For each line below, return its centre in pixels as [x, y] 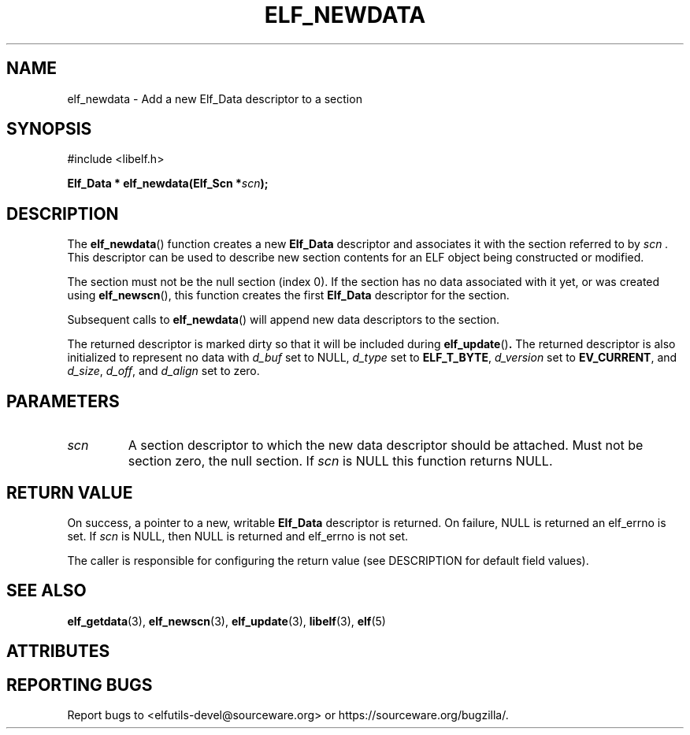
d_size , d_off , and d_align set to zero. [163, 371]
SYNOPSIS [49, 129]
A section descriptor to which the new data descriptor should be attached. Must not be [386, 445]
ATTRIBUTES [58, 651]
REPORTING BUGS [80, 685]
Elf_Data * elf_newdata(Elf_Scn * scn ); [168, 184]
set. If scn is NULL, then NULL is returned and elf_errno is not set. [238, 536]
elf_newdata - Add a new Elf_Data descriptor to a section [215, 98]
